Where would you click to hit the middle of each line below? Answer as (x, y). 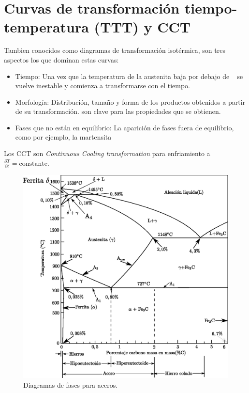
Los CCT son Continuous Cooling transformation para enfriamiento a (107, 153)
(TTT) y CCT (142, 27)
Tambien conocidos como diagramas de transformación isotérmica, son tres (115, 50)
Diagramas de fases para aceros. (71, 385)
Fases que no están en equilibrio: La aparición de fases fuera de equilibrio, (124, 127)
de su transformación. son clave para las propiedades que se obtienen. (118, 111)
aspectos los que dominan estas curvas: (61, 59)
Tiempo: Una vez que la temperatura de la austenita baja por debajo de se (129, 76)
